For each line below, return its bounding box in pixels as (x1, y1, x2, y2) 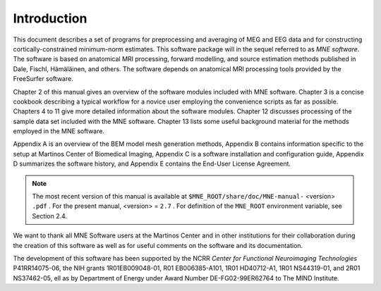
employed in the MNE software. (13, 127, 105, 135)
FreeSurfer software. (13, 75, 73, 83)
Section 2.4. (32, 211, 67, 220)
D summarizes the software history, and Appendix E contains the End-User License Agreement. (13, 159, 291, 168)
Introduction (13, 11, 87, 26)
